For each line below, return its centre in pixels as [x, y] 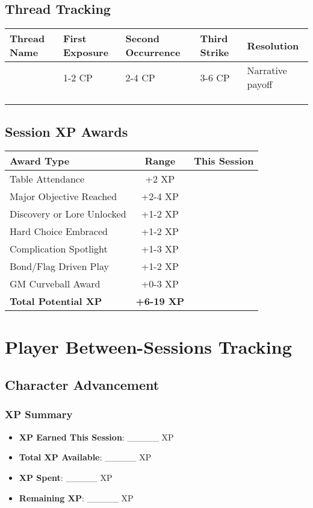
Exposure [86, 52]
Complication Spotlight [59, 249]
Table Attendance [47, 179]
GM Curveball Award [55, 284]
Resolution [273, 45]
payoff [260, 84]
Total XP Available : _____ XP [85, 457]
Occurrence [153, 52]
